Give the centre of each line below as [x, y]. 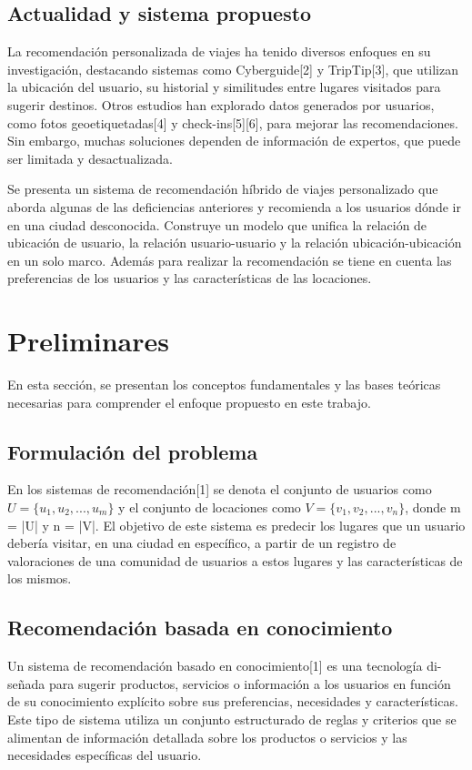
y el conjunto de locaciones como [210, 507]
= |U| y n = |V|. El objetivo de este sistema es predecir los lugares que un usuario [236, 525]
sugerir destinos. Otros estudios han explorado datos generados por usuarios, [221, 104]
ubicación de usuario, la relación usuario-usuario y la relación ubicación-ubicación [235, 243]
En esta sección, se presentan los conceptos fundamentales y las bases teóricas [224, 385]
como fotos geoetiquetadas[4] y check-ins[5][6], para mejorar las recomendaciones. [233, 122]
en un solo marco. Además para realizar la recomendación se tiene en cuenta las [230, 260]
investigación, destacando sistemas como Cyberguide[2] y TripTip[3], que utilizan [233, 69]
